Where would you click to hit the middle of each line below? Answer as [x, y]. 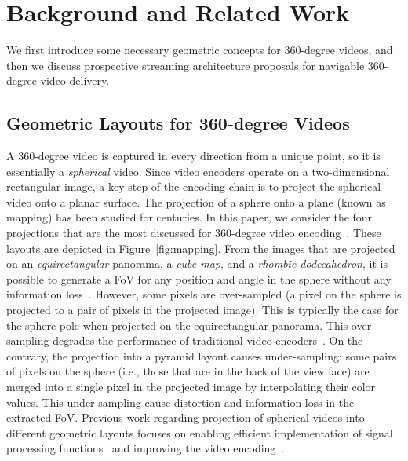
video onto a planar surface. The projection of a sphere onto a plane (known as [196, 201]
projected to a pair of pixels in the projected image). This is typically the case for [202, 310]
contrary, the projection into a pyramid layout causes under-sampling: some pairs [202, 355]
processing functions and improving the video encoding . [146, 448]
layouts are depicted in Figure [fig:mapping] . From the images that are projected [201, 248]
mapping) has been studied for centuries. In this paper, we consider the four [189, 217]
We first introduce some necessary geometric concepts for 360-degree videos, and [200, 50]
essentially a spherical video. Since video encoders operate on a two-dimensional [198, 171]
